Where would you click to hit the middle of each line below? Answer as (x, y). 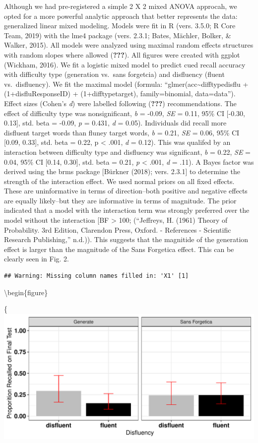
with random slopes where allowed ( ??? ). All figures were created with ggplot (122, 54)
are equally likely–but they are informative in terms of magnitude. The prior (120, 200)
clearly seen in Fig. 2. (36, 259)
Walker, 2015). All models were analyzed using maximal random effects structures (129, 45)
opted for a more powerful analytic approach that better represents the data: (121, 16)
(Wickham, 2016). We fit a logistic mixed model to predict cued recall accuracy (125, 64)
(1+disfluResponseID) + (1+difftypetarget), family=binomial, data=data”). (120, 94)
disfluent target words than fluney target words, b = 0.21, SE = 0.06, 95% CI (122, 132)
